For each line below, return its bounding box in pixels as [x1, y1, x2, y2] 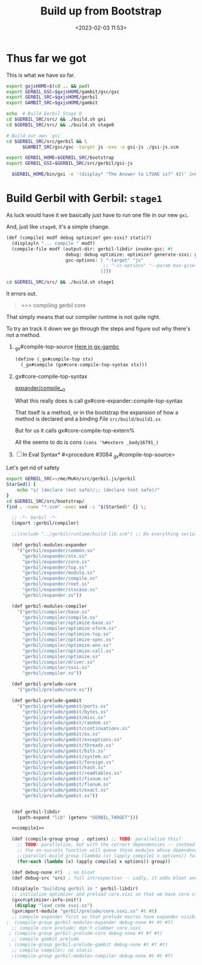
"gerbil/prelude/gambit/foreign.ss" [22, 759, 114, 765]
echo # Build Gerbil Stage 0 [6, 111, 82, 117]
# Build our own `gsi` [6, 132, 63, 139]
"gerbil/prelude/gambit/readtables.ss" [22, 770, 122, 777]
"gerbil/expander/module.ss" [22, 570, 96, 576]
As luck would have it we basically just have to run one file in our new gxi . [6, 212, 189, 218]
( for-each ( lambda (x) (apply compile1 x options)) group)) [17, 859, 171, 865]
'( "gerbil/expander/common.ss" [17, 547, 96, 553]
